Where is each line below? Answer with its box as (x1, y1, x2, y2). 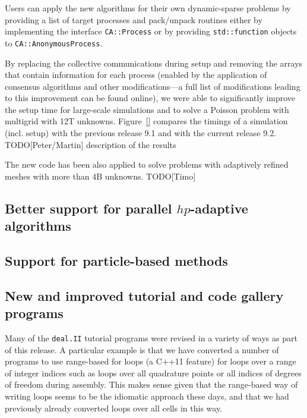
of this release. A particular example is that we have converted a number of (5, 343, 279, 356)
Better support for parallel (5, 199, 172, 217)
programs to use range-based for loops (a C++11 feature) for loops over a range (5, 355, 296, 367)
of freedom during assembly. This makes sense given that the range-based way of (5, 378, 298, 391)
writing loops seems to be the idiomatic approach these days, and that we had (5, 390, 289, 403)
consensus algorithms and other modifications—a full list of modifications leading (5, 80, 300, 92)
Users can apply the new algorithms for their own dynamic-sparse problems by (5, 2, 291, 14)
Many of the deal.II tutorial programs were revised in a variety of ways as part (5, 331, 297, 344)
